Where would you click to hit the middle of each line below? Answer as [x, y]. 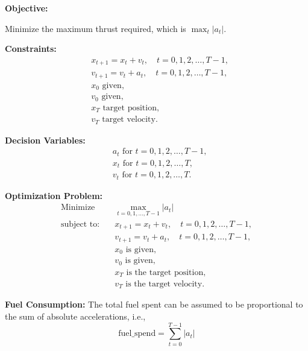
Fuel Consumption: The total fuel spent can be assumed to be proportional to [154, 304]
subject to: [80, 224]
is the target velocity [164, 284]
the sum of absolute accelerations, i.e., [75, 316]
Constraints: [31, 49]
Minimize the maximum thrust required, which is [96, 28]
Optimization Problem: [54, 195]
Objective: [27, 8]
